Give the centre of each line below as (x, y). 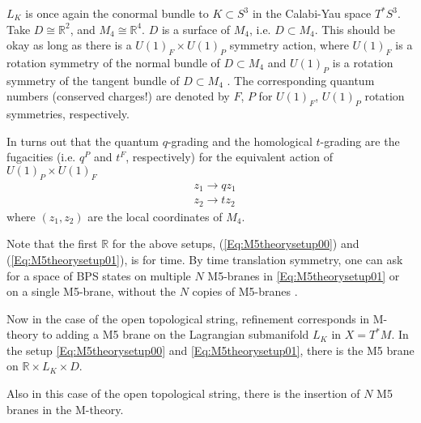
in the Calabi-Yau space (312, 13)
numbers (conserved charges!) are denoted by (118, 96)
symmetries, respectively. (68, 114)
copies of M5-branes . (245, 291)
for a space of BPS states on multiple (99, 275)
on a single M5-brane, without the (91, 291)
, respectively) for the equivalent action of (229, 157)
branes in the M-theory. (65, 409)
